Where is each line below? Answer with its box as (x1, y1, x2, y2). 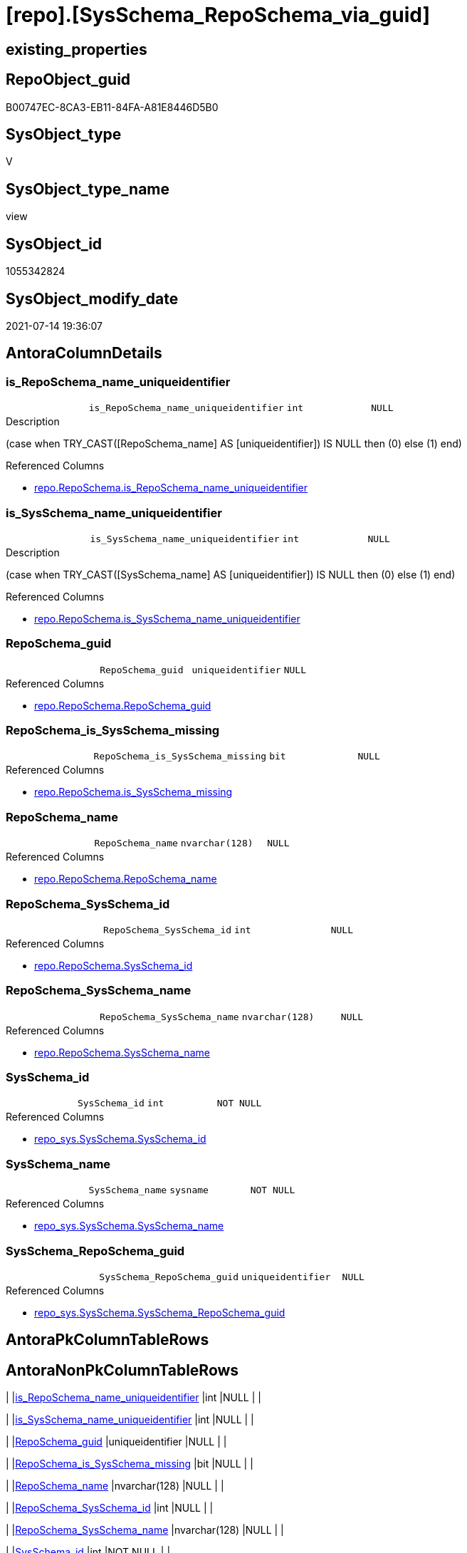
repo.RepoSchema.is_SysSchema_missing (34, 786, 233, 799)
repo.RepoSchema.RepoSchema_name (34, 873, 217, 885)
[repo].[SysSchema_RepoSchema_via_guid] (6, 3, 431, 27)
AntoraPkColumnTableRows (6, 1331, 209, 1349)
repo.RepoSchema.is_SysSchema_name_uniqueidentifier (34, 612, 300, 625)
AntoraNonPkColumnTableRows (6, 1361, 239, 1379)
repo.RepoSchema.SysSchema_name (34, 1046, 210, 1059)
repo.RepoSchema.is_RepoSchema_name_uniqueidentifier (34, 482, 308, 494)
